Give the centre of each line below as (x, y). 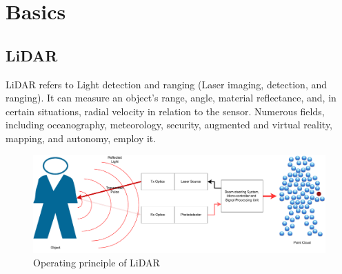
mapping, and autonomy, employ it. (81, 138)
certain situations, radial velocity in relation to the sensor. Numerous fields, (165, 111)
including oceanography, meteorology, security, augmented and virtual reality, (169, 125)
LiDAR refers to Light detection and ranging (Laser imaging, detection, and (167, 84)
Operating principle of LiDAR (97, 263)
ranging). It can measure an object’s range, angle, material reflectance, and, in (171, 98)
